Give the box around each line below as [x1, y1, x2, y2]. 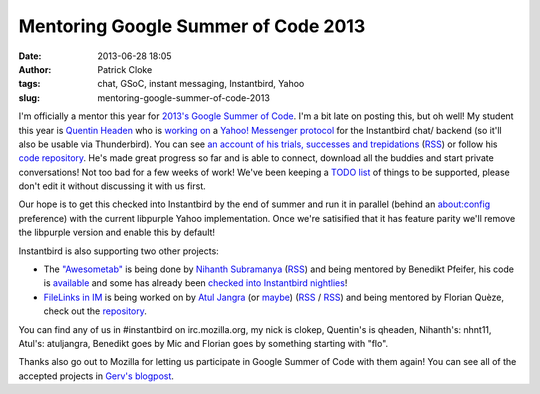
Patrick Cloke [97, 63, 153, 75]
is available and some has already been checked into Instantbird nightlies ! [43, 277, 348, 289]
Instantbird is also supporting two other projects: [18, 245, 219, 257]
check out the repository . [43, 305, 147, 317]
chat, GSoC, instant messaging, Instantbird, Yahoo [97, 78, 305, 90]
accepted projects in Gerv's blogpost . [18, 370, 175, 382]
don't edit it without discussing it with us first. [18, 180, 206, 192]
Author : [18, 63, 52, 75]
